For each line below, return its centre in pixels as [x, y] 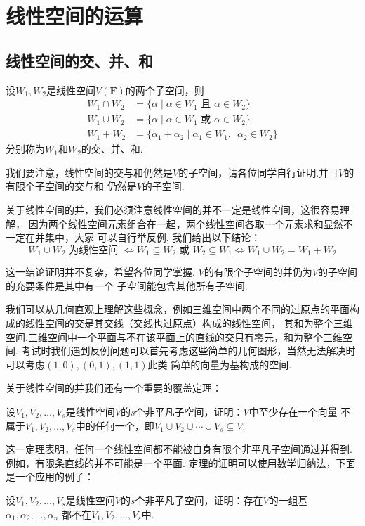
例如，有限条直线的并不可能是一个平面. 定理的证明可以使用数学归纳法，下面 [181, 462]
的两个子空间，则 [165, 90]
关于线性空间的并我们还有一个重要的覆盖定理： [114, 388]
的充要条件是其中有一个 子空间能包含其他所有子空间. [127, 285]
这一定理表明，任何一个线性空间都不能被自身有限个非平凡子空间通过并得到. [179, 449]
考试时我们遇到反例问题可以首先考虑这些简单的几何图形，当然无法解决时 [188, 351]
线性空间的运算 [75, 16]
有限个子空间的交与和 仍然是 [71, 186]
